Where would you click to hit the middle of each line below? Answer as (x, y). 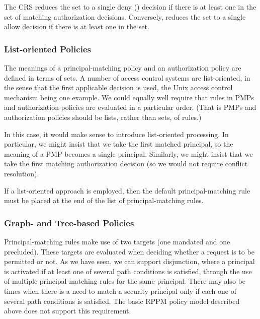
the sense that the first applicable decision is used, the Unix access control (118, 87)
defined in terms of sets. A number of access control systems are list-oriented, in (127, 77)
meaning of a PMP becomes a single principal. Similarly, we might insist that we (128, 153)
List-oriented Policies (48, 49)
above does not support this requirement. (68, 311)
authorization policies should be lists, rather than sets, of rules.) (103, 117)
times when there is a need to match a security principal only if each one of (120, 291)
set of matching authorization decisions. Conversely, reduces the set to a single (125, 16)
